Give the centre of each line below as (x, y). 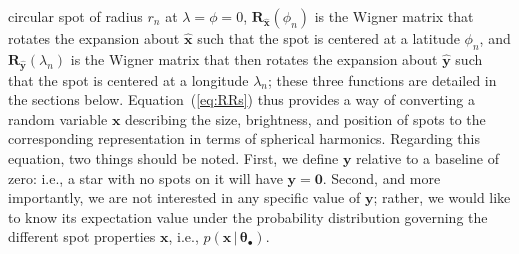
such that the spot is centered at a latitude (328, 38)
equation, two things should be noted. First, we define (173, 157)
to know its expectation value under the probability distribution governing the (248, 216)
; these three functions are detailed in (382, 79)
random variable (58, 118)
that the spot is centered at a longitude (128, 79)
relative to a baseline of (427, 157)
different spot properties (82, 236)
